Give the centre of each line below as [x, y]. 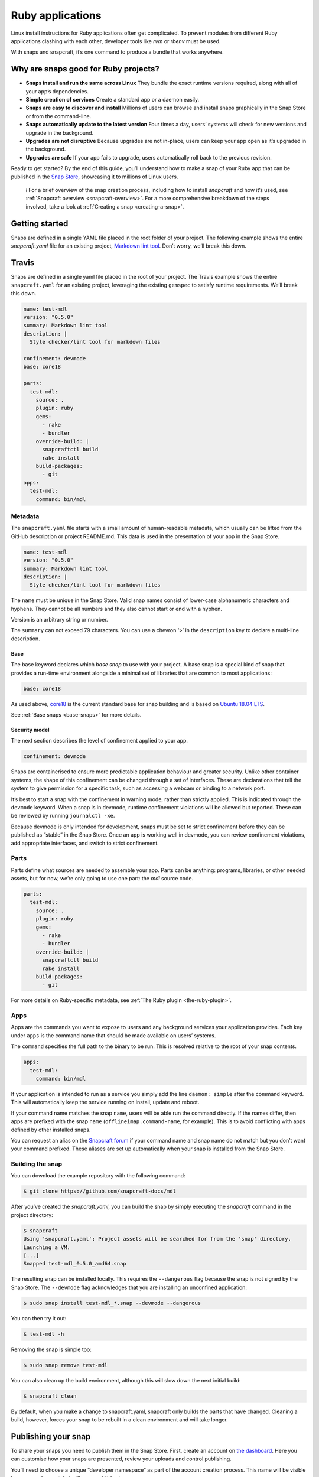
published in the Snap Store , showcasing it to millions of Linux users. [95, 177]
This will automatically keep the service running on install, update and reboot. [105, 1102]
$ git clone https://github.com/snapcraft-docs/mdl [100, 1191]
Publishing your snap [51, 1437]
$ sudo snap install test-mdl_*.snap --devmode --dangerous [112, 1303]
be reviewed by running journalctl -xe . [63, 816]
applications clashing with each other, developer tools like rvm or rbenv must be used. [116, 41]
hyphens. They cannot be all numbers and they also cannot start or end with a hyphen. [117, 609]
